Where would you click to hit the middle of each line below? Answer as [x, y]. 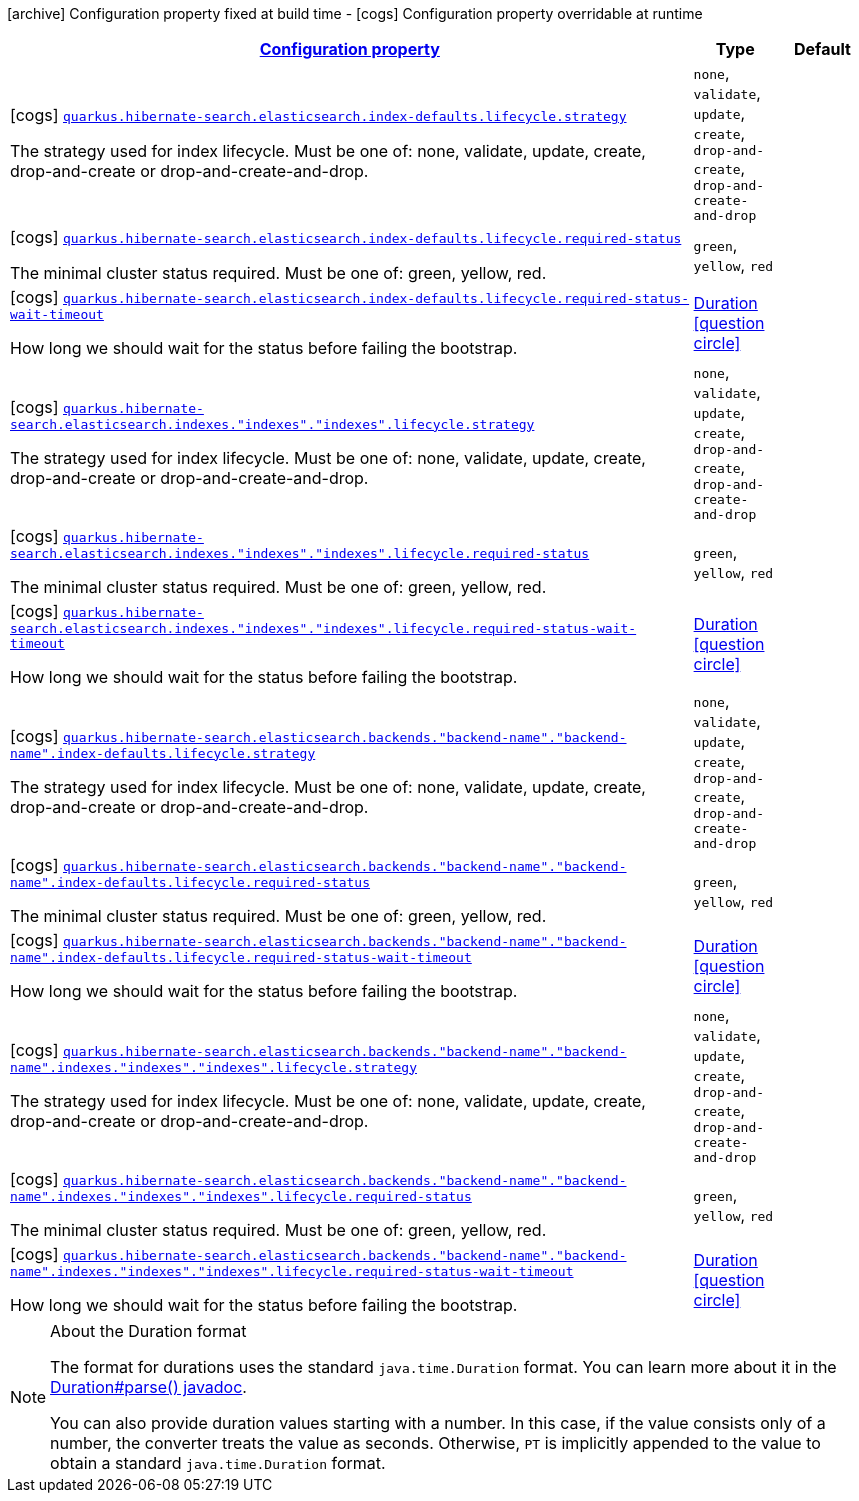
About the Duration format [148, 1331]
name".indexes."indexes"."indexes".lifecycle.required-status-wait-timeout [292, 1271]
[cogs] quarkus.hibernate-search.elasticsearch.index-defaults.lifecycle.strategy [318, 115]
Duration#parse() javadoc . [148, 1387]
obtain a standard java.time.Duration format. [218, 1463]
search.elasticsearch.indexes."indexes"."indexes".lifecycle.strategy [272, 424]
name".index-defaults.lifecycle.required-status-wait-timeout [241, 957]
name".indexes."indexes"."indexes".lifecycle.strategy [213, 1067]
